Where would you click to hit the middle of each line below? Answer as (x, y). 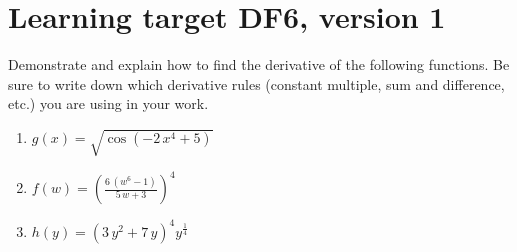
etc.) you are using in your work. (108, 103)
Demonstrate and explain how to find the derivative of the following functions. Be (259, 64)
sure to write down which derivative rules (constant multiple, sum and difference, (256, 83)
